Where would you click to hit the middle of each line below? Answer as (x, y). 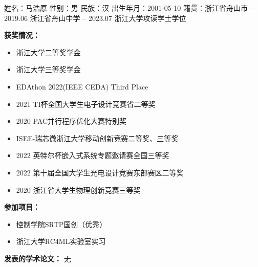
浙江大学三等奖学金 (48, 69)
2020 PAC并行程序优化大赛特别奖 (71, 121)
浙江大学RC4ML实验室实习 (61, 241)
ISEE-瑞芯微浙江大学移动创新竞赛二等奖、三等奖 (97, 138)
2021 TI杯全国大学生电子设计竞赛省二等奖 (86, 104)
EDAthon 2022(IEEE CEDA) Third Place (82, 86)
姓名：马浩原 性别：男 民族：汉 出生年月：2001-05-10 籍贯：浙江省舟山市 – (129, 8)
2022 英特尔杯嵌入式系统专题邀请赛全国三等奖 (93, 155)
